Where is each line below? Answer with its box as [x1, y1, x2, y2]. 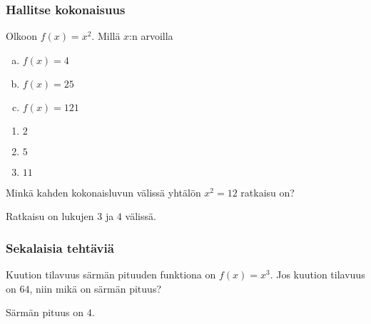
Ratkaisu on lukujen [6, 209, 94, 224]
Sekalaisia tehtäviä [6, 239, 114, 256]
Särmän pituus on [6, 305, 84, 320]
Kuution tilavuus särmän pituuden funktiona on [6, 267, 216, 282]
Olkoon [6, 28, 37, 43]
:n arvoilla [129, 28, 173, 43]
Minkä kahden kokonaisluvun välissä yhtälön [6, 184, 201, 199]
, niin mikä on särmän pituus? [29, 281, 162, 296]
